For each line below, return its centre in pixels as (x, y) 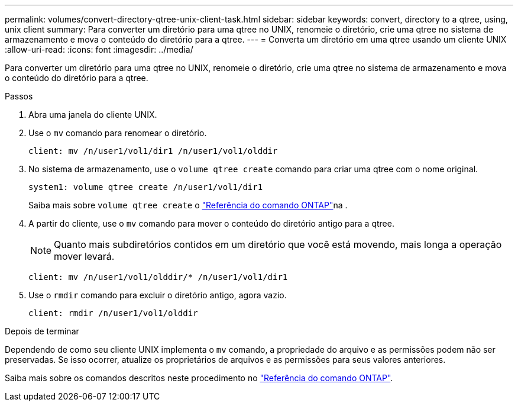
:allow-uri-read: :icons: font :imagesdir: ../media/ (99, 49)
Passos (19, 96)
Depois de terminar (42, 331)
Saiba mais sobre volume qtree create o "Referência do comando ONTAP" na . (188, 205)
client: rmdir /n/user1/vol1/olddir (113, 313)
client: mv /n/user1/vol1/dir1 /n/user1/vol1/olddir (153, 151)
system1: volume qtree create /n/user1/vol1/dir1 (146, 187)
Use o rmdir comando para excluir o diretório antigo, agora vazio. (158, 295)
